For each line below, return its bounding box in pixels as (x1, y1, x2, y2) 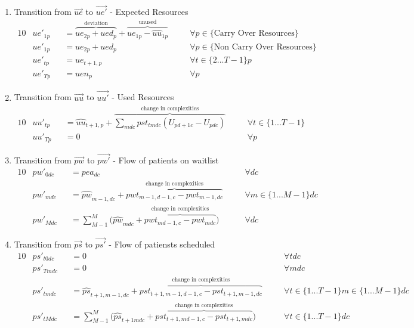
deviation (84, 20, 108, 26)
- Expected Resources (110, 5, 189, 18)
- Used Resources (112, 91, 174, 103)
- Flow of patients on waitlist (113, 154, 219, 166)
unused (138, 19, 157, 26)
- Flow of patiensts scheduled (109, 238, 215, 250)
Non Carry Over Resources (214, 42, 313, 51)
